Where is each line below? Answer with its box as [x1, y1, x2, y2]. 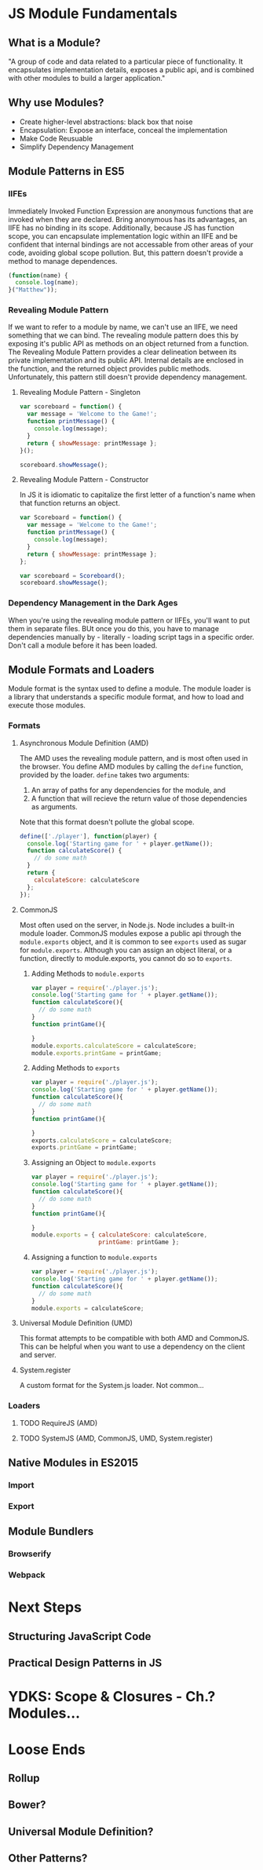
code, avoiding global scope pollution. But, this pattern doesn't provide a [8, 248, 243, 257]
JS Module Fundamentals [8, 5, 178, 23]
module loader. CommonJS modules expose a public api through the [19, 928, 242, 938]
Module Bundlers [8, 1525, 94, 1539]
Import [8, 1480, 35, 1491]
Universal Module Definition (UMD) [19, 1318, 133, 1328]
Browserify [8, 1548, 52, 1559]
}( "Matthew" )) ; [8, 286, 58, 294]
